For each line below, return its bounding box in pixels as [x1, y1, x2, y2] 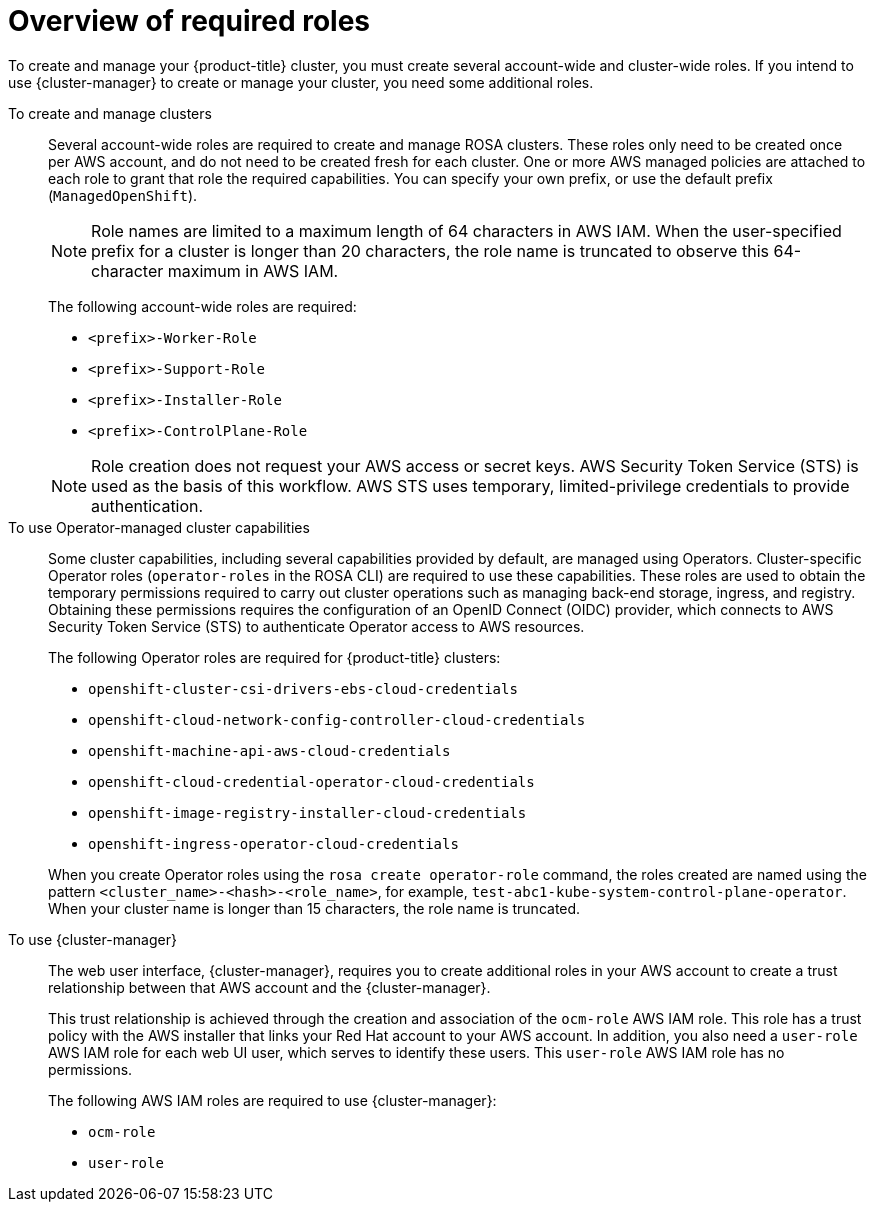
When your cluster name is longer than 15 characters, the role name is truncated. [48, 899, 581, 917]
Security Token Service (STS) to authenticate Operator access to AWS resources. [48, 617, 585, 635]
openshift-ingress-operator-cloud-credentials [88, 835, 459, 852]
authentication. [91, 495, 204, 516]
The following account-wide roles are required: [48, 297, 357, 315]
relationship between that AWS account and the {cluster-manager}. [48, 978, 491, 996]
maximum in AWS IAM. [167, 260, 339, 281]
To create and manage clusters [8, 104, 212, 122]
